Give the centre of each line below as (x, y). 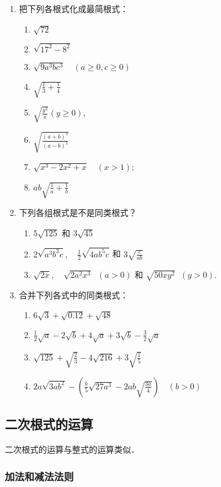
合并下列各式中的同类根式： (74, 294)
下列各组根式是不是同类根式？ (78, 212)
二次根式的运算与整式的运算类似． (72, 449)
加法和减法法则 (39, 476)
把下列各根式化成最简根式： (74, 8)
